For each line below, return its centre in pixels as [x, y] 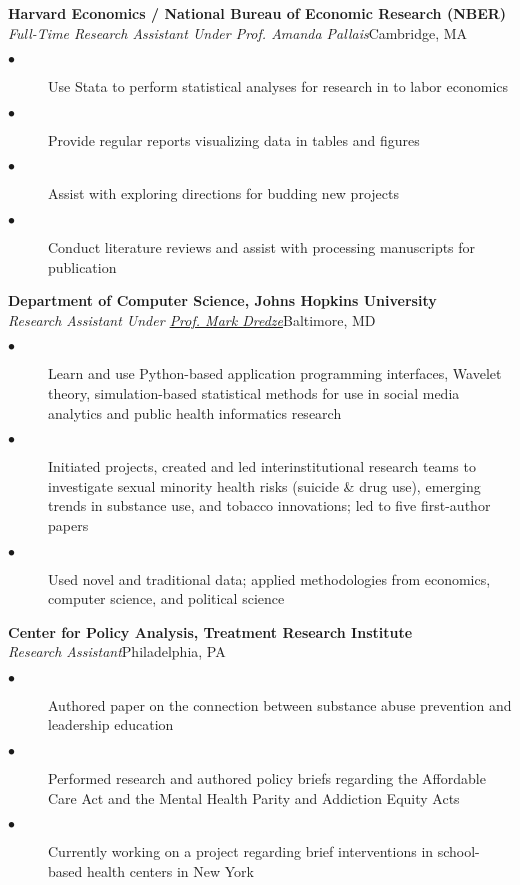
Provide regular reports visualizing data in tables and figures [234, 139]
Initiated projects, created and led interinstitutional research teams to [262, 466]
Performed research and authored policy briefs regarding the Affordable [267, 778]
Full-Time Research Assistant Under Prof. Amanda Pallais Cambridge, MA [238, 32]
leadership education [111, 724]
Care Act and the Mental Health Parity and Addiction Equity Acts [254, 797]
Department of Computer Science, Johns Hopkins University [222, 300]
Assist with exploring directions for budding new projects [223, 193]
